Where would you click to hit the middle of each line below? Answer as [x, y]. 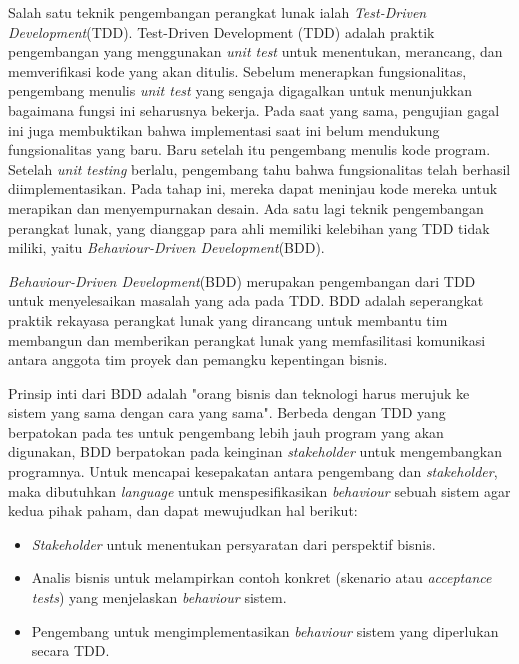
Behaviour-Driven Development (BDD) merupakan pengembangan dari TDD [242, 280]
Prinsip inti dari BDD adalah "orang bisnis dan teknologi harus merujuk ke [239, 392]
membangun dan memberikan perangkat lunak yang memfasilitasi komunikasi [247, 339]
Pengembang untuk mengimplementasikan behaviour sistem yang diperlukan [265, 630]
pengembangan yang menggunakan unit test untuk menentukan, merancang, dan [255, 51]
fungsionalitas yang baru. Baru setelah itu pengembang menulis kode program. [249, 149]
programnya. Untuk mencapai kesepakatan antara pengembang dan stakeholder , [253, 471]
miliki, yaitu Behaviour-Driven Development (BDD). [166, 247]
